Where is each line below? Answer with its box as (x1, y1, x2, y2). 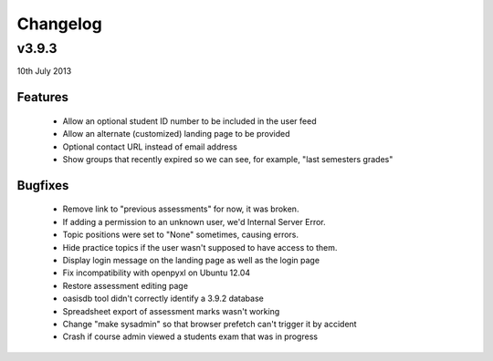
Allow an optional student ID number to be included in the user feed (62, 115, 317, 127)
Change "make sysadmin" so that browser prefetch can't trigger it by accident (62, 318, 357, 329)
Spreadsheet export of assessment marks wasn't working (62, 305, 280, 316)
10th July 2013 (16, 66, 72, 77)
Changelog (16, 14, 102, 34)
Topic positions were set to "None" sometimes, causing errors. (62, 229, 299, 241)
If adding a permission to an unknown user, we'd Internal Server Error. (62, 216, 326, 227)
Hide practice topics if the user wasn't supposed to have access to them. (62, 242, 338, 253)
